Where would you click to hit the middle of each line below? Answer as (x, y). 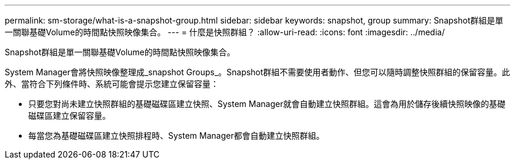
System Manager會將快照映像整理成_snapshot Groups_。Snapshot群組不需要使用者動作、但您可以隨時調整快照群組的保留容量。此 (257, 72)
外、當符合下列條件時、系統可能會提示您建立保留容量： (112, 84)
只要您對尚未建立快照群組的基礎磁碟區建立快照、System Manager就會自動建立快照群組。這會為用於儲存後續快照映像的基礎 (267, 104)
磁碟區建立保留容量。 (69, 116)
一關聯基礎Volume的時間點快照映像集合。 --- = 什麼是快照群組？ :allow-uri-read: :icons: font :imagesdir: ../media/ (225, 32)
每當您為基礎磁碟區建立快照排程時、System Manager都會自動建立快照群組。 (176, 135)
